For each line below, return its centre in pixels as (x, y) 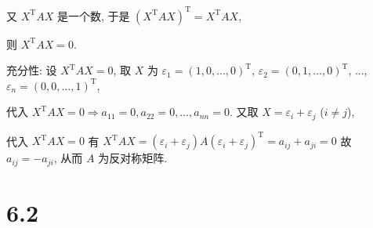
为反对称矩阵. (133, 158)
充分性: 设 (32, 70)
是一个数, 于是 (93, 15)
